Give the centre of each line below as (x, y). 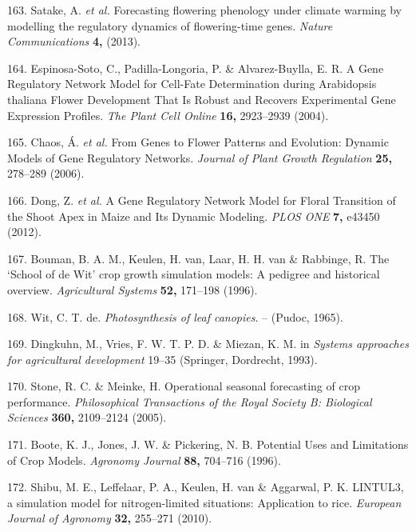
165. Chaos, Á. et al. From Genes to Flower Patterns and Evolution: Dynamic (198, 142)
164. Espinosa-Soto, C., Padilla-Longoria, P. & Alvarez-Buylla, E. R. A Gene (196, 68)
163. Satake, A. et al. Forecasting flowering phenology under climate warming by (204, 10)
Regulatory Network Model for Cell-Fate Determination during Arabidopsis (192, 84)
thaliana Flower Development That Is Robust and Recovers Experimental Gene (202, 99)
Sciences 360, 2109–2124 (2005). (87, 417)
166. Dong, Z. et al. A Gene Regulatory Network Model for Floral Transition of (202, 200)
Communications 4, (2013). (74, 41)
